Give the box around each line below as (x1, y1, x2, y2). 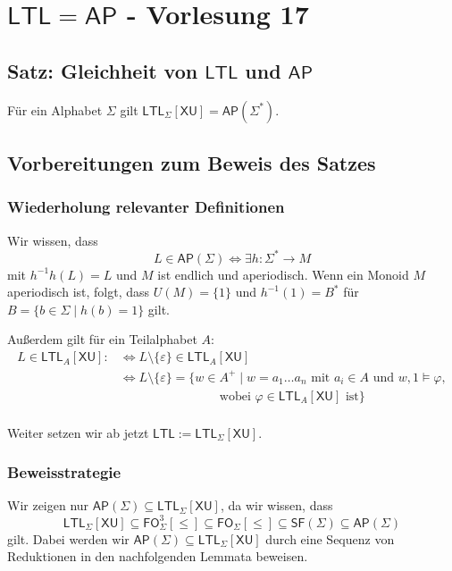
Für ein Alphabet (7, 100, 103, 119)
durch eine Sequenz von (265, 529, 395, 548)
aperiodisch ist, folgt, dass (7, 282, 150, 301)
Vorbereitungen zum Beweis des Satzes (7, 148, 376, 176)
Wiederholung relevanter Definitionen (7, 196, 285, 218)
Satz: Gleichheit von (7, 56, 198, 84)
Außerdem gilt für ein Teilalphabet (7, 330, 197, 348)
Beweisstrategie (7, 461, 121, 483)
